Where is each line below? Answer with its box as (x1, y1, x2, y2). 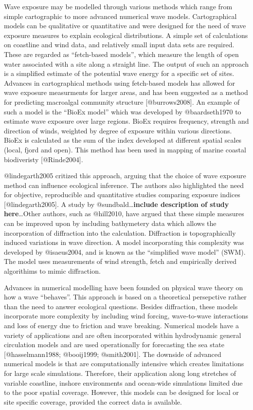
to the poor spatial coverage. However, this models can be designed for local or (4, 387, 239, 397)
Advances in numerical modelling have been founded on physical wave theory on (4, 282, 243, 292)
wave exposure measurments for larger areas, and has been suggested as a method (4, 87, 248, 97)
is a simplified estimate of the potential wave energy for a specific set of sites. (4, 68, 235, 78)
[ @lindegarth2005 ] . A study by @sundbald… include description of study (4, 199, 229, 209)
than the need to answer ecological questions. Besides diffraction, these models (4, 301, 238, 311)
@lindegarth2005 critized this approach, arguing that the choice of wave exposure (4, 170, 246, 181)
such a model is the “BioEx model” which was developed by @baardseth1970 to (4, 106, 241, 116)
